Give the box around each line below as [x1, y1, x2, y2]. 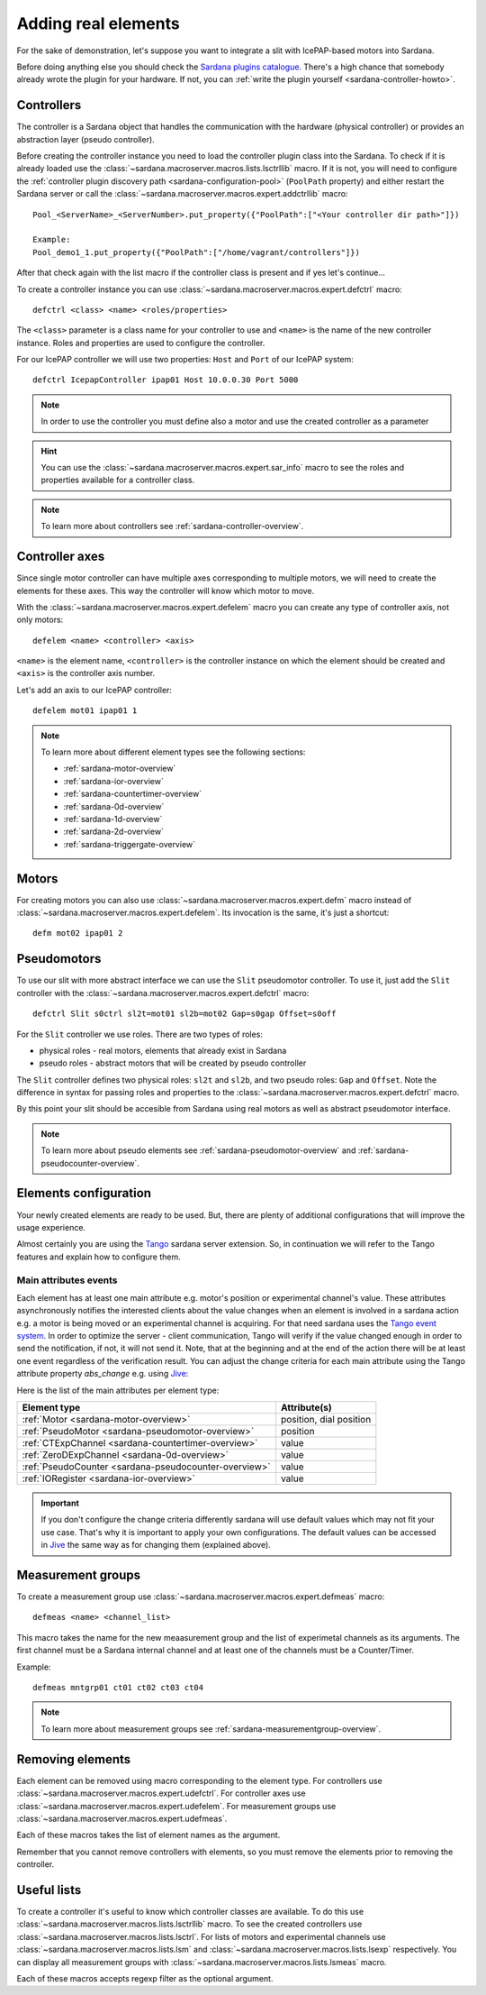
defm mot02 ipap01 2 [32, 929, 123, 938]
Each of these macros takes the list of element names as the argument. [16, 1830, 281, 1841]
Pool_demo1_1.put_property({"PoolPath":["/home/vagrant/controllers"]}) [32, 247, 360, 257]
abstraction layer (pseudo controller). [16, 133, 155, 144]
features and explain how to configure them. [16, 1251, 182, 1262]
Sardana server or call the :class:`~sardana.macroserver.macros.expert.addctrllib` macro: [16, 188, 348, 199]
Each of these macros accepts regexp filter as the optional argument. [16, 1972, 274, 1983]
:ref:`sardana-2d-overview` [63, 826, 164, 837]
